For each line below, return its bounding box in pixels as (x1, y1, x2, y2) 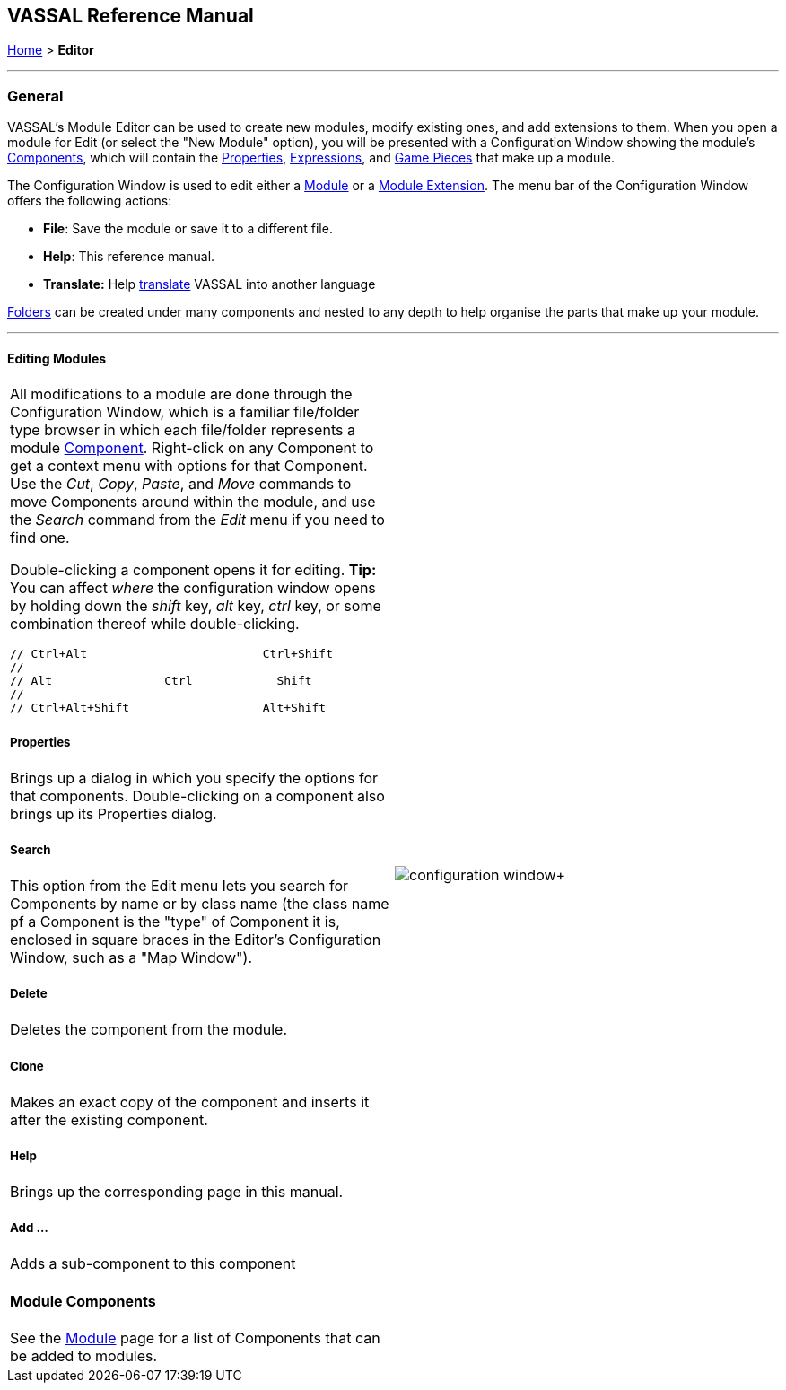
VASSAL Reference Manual (7, 4, 254, 27)
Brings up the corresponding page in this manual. (10, 1183, 344, 1202)
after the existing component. (10, 1110, 208, 1129)
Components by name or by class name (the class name (10, 895, 389, 914)
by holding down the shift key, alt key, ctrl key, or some (10, 597, 381, 616)
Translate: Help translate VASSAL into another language (43, 276, 376, 293)
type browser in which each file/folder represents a (10, 421, 355, 440)
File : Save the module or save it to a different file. (43, 221, 333, 237)
